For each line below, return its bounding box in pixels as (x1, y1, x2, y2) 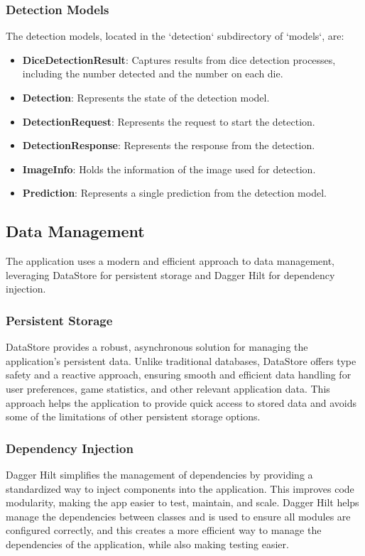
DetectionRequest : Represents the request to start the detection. (22, 114, 315, 129)
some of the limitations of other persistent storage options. (6, 409, 261, 424)
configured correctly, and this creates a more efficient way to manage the (6, 523, 322, 538)
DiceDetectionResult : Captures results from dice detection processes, (22, 52, 336, 67)
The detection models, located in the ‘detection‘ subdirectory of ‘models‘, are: (6, 28, 344, 43)
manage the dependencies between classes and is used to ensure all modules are (6, 508, 351, 523)
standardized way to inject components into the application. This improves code (6, 481, 354, 496)
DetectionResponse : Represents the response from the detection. (22, 138, 315, 153)
